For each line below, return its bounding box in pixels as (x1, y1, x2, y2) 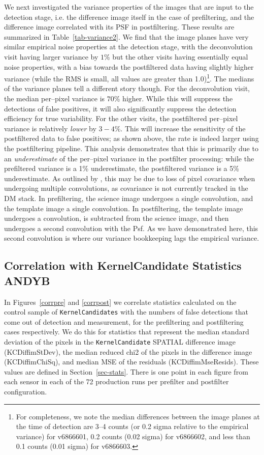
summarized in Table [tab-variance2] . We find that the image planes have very (4, 31, 249, 42)
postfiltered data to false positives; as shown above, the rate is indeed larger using (4, 133, 259, 144)
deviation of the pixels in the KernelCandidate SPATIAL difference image (4, 336, 236, 347)
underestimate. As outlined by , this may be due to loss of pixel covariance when (4, 173, 255, 183)
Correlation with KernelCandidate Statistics (4, 258, 242, 273)
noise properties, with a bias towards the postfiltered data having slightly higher (4, 61, 254, 72)
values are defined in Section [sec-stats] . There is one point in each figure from (4, 366, 248, 377)
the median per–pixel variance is (4, 93, 105, 103)
